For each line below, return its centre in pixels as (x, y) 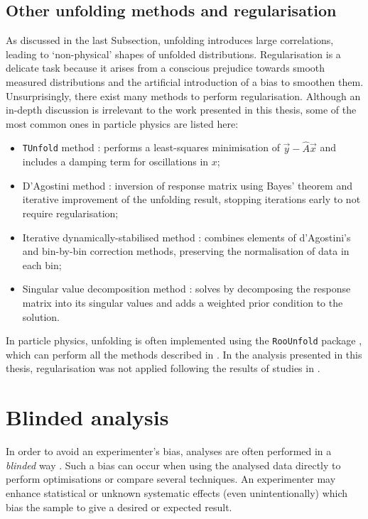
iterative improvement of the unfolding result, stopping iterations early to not (191, 199)
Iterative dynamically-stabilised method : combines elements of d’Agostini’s (186, 237)
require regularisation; (70, 213)
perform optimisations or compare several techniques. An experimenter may (171, 479)
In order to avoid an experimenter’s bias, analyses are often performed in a (169, 451)
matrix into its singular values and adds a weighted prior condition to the (183, 302)
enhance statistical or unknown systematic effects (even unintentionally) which (177, 492)
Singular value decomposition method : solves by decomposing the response (186, 289)
